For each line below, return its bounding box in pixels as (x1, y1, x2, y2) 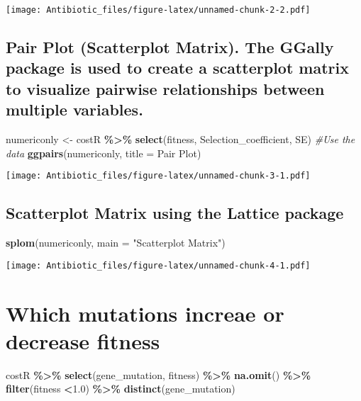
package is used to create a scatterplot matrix (6, 57, 349, 79)
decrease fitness (6, 326, 160, 355)
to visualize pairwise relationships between (6, 77, 325, 99)
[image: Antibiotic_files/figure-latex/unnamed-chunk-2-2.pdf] (6, 5, 311, 15)
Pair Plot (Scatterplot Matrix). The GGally (6, 36, 334, 58)
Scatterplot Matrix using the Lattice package (6, 202, 344, 224)
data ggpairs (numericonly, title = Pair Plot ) (6, 145, 201, 160)
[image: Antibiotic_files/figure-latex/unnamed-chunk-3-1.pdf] (6, 171, 311, 181)
